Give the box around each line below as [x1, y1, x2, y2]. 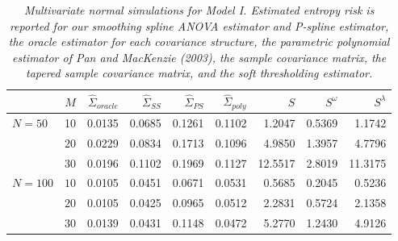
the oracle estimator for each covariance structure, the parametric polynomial [8, 33, 390, 50]
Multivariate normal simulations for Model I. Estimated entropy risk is [23, 2, 375, 18]
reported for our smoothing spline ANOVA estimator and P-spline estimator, [9, 17, 389, 34]
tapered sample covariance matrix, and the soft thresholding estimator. [25, 64, 373, 81]
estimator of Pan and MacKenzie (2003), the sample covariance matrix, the [12, 48, 387, 65]
